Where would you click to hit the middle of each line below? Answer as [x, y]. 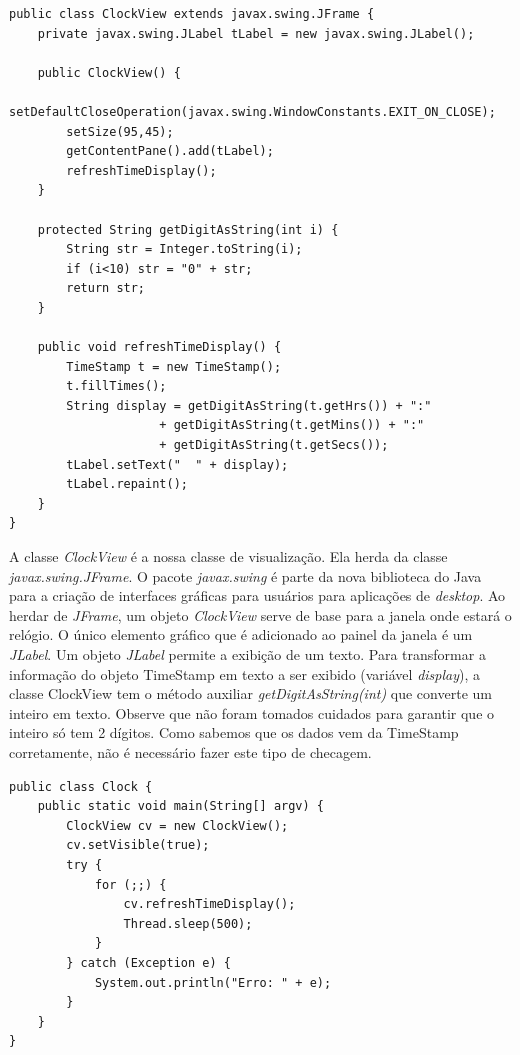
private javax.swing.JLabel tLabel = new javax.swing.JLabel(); [256, 33]
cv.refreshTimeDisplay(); [209, 904]
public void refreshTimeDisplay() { [159, 347]
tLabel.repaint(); [127, 484]
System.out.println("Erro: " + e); [213, 982]
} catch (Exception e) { [148, 962]
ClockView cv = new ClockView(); [177, 825]
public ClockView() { [109, 72]
